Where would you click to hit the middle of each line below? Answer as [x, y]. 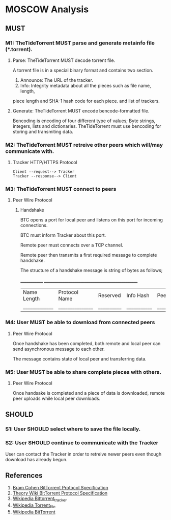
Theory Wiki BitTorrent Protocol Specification [60, 493]
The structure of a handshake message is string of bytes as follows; [91, 270]
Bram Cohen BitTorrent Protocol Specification [60, 488]
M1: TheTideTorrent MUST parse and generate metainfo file [80, 43]
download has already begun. [36, 459]
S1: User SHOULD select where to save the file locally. [73, 429]
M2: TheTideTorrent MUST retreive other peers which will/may [84, 145]
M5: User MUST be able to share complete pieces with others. [83, 372]
